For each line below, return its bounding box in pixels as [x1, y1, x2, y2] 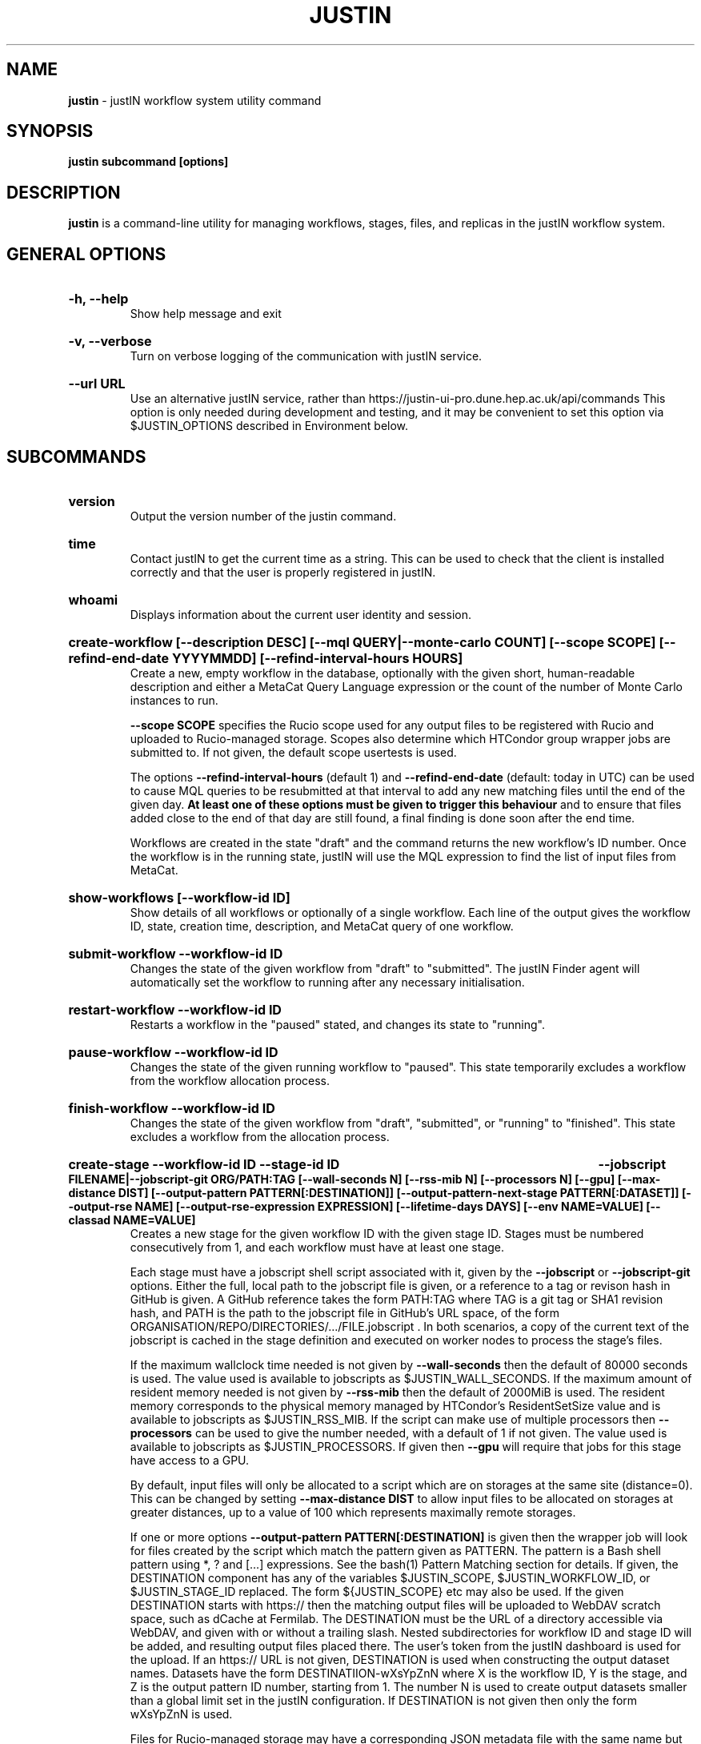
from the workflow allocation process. [130, 1073, 330, 1087]
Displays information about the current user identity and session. [130, 607, 471, 621]
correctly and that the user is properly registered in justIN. [130, 565, 436, 579]
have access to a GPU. [130, 1453, 250, 1467]
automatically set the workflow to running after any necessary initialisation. [130, 974, 525, 989]
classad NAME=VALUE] [68, 1212, 196, 1227]
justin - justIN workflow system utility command [68, 93, 322, 107]
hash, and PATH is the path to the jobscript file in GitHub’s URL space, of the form [130, 1305, 560, 1320]
